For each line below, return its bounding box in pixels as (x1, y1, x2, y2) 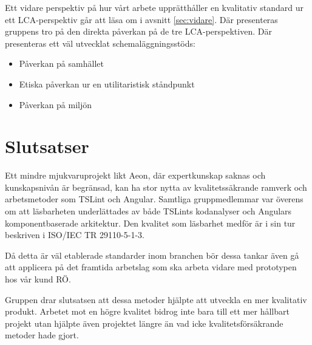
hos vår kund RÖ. (5, 273, 71, 285)
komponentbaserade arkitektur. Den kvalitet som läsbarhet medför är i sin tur (5, 216, 296, 229)
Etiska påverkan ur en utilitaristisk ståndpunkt (19, 77, 195, 90)
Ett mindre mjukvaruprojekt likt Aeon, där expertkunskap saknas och (5, 169, 266, 182)
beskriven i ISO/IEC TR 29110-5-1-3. (5, 228, 144, 241)
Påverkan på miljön (19, 98, 92, 111)
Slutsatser (5, 134, 89, 159)
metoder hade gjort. (5, 329, 79, 341)
